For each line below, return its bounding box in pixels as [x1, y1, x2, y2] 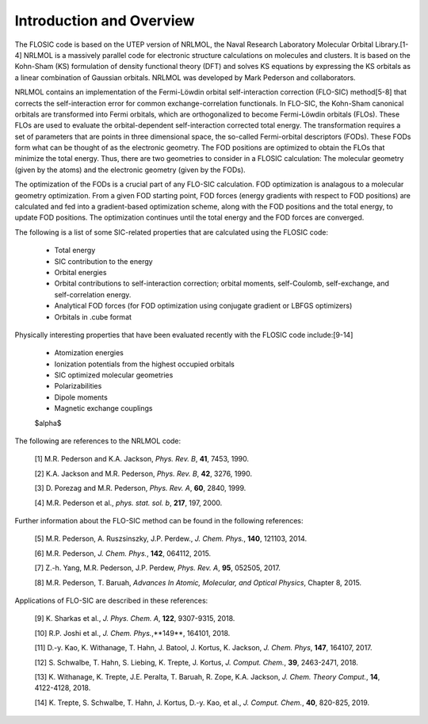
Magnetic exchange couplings [54, 404, 153, 413]
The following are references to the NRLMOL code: [14, 436, 182, 446]
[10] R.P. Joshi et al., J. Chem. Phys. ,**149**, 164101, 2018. [34, 628, 231, 638]
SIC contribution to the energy [54, 256, 154, 266]
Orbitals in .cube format [54, 312, 132, 321]
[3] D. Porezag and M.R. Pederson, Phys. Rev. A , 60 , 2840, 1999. [34, 484, 246, 493]
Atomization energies [54, 348, 124, 358]
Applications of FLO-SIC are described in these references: [14, 596, 208, 605]
